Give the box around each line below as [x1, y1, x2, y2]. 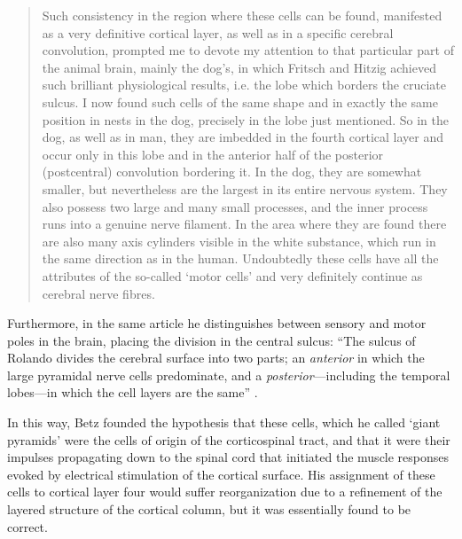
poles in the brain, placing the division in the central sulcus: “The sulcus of [7, 331, 416, 349]
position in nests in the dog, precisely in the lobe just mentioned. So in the [42, 110, 449, 129]
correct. [7, 517, 48, 535]
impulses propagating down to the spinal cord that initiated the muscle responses [7, 448, 450, 466]
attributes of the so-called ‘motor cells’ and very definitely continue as [42, 266, 423, 285]
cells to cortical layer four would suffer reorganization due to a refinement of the [7, 482, 442, 501]
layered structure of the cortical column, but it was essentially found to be [7, 500, 411, 519]
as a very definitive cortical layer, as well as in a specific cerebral [42, 23, 394, 42]
